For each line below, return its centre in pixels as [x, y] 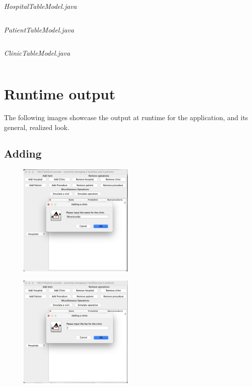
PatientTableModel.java [39, 29]
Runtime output [60, 93]
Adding [23, 153]
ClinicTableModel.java [37, 53]
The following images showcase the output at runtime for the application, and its [126, 117]
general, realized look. [37, 127]
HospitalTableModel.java [41, 6]
